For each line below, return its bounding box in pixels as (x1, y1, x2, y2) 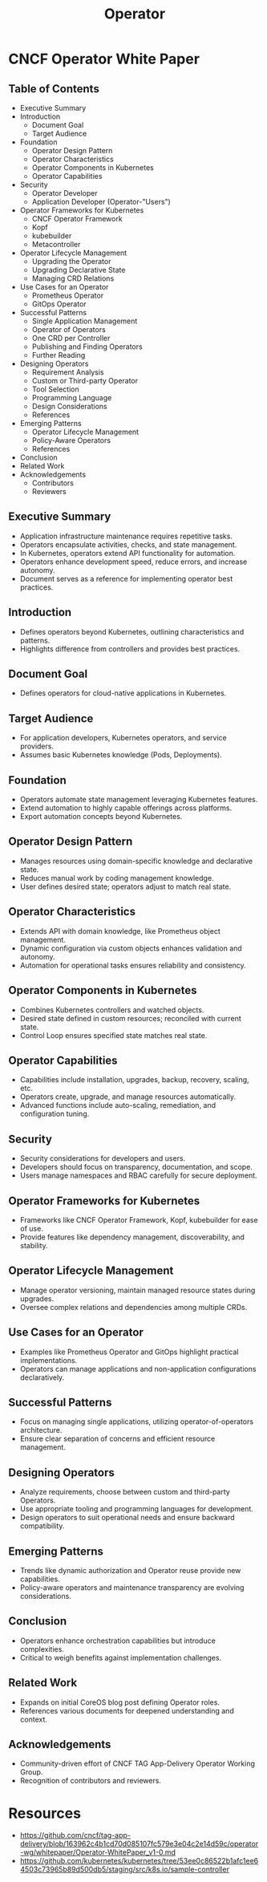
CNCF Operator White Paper (8, 50, 200, 68)
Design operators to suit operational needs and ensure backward (19, 1513, 235, 1523)
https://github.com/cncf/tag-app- (19, 1831, 131, 1840)
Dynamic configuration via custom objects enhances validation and (19, 943, 242, 953)
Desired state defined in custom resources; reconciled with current (19, 1013, 242, 1023)
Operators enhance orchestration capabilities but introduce (19, 1636, 216, 1645)
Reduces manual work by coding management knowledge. (19, 873, 214, 882)
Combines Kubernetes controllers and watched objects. (19, 1004, 204, 1015)
